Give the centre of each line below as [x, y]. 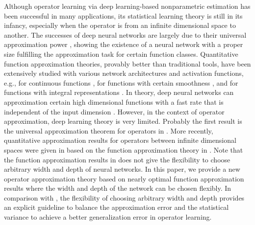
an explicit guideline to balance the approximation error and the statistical [116, 207]
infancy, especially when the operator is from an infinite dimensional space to [120, 25]
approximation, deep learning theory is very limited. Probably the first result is [123, 121]
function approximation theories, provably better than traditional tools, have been [127, 63]
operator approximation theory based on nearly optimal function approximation [124, 178]
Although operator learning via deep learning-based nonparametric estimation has [127, 6]
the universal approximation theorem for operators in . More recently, [109, 130]
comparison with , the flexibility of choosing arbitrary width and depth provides [124, 197]
